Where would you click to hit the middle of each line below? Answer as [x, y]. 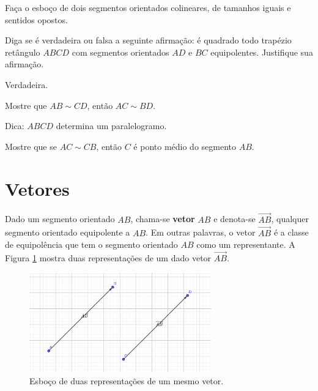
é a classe [291, 232]
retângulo [23, 52]
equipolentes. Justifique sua [262, 52]
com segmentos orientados [120, 52]
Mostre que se [31, 146]
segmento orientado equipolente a [68, 232]
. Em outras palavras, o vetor [201, 232]
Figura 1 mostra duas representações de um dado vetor [108, 257]
